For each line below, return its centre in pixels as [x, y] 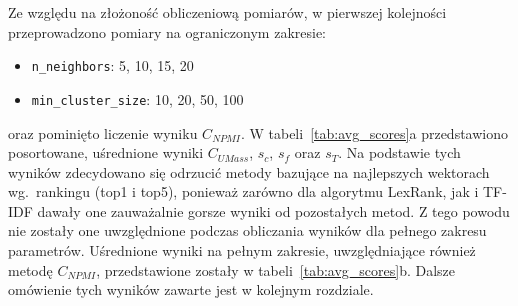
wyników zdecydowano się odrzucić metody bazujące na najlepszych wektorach [249, 171]
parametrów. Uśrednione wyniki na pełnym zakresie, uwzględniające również [242, 250]
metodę [30, 269]
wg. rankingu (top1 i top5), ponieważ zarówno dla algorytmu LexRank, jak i [243, 191]
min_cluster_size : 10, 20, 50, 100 [137, 98]
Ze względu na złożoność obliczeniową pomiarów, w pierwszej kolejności [227, 12]
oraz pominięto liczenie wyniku [103, 132]
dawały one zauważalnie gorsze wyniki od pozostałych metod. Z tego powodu [273, 210]
